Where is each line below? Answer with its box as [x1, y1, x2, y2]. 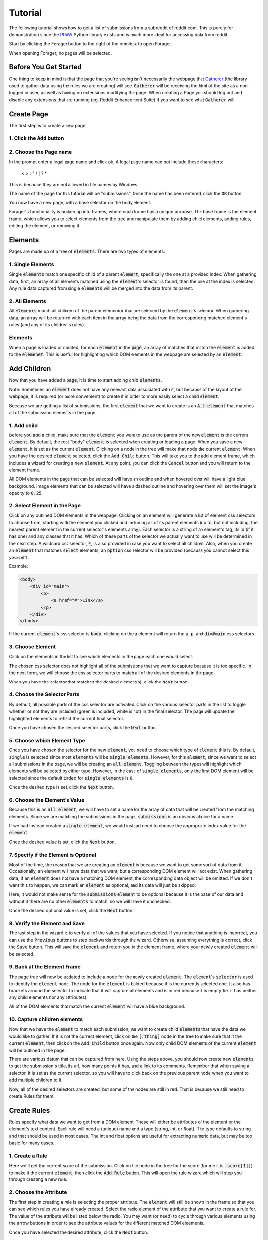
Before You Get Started [9, 62, 82, 71]
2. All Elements [9, 298, 47, 305]
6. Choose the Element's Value [9, 796, 85, 803]
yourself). [9, 554, 29, 560]
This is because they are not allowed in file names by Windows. [9, 182, 139, 187]
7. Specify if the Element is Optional [9, 851, 96, 858]
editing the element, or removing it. [9, 223, 81, 229]
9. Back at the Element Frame [9, 963, 81, 970]
